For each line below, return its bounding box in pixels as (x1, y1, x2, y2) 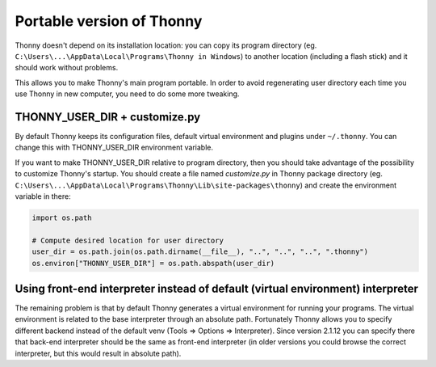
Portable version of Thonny (15, 12, 203, 30)
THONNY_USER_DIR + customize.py (15, 110, 201, 124)
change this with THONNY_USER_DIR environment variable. (15, 142, 214, 153)
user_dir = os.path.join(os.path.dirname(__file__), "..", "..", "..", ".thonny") (31, 247, 369, 256)
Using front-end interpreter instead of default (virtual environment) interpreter (15, 281, 419, 295)
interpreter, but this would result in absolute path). (15, 348, 182, 358)
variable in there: (15, 191, 72, 201)
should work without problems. (15, 63, 119, 73)
